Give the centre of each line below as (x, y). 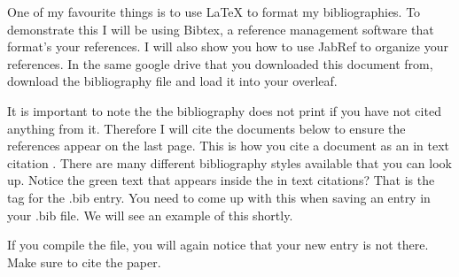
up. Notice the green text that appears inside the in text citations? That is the (221, 180)
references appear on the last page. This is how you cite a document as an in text (228, 146)
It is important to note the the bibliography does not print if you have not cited (224, 110)
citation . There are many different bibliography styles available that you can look (229, 162)
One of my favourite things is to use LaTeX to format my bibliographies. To (214, 12)
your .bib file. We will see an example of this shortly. (150, 215)
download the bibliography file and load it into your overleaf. (172, 81)
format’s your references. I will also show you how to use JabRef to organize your (228, 46)
